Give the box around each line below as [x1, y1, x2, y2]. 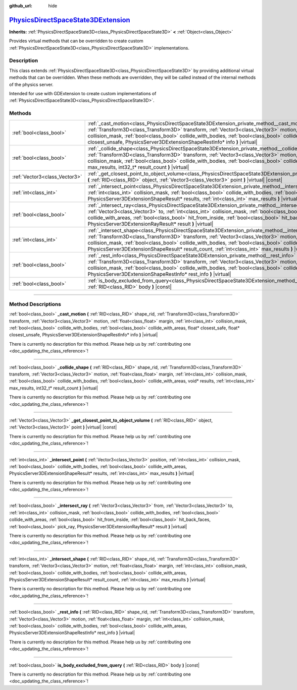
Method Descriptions [9, 301, 61, 308]
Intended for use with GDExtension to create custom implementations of [9, 91, 156, 96]
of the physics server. [9, 81, 54, 87]
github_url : [9, 3, 32, 8]
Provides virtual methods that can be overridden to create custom [9, 38, 144, 44]
